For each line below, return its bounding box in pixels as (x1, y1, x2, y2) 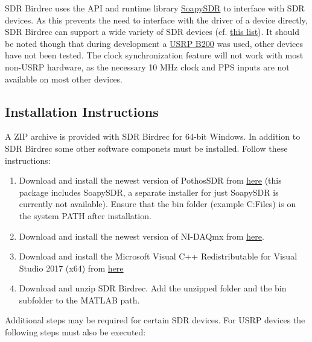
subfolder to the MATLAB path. (19, 293, 140, 306)
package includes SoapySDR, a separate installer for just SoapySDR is (19, 185, 279, 198)
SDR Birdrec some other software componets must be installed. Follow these (5, 141, 288, 154)
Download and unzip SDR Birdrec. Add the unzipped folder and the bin (19, 282, 287, 294)
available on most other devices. (5, 72, 123, 85)
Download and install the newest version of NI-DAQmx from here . (19, 229, 264, 242)
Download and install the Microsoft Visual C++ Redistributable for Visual (19, 250, 298, 263)
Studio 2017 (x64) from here (19, 261, 124, 274)
